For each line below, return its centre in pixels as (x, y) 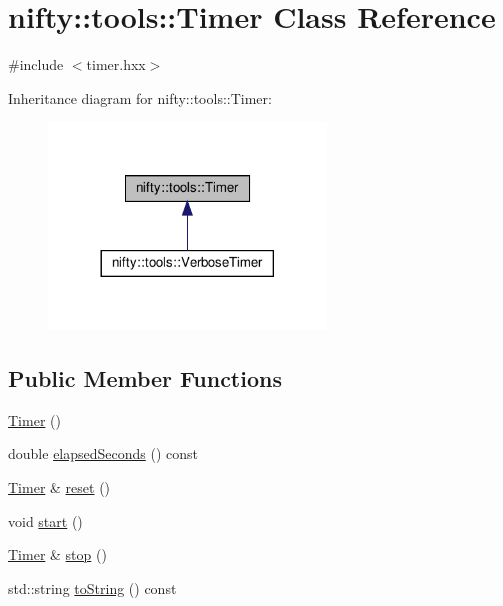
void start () (45, 520)
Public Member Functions (145, 378)
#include (36, 64)
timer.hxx (116, 64)
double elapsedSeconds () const (103, 453)
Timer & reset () (59, 487)
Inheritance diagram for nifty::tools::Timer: (140, 97)
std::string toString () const (92, 587)
